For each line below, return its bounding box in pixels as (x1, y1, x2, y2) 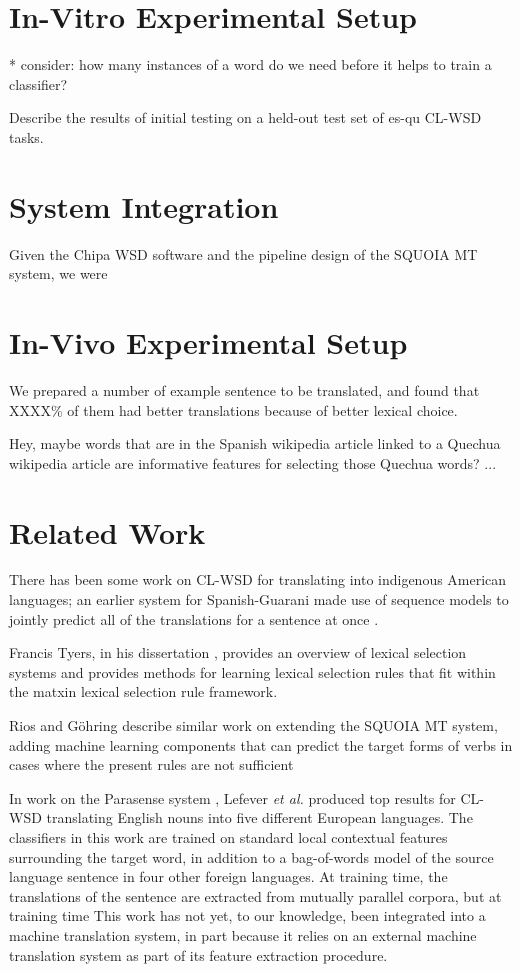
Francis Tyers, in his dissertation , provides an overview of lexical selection (9, 642, 467, 663)
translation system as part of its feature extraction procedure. (9, 944, 388, 965)
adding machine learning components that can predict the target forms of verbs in (9, 734, 513, 755)
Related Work (9, 511, 206, 552)
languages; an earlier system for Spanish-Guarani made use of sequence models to (9, 589, 509, 610)
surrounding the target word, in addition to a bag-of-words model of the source (9, 846, 494, 867)
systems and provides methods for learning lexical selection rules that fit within (9, 661, 496, 682)
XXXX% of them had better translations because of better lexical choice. (9, 399, 458, 420)
